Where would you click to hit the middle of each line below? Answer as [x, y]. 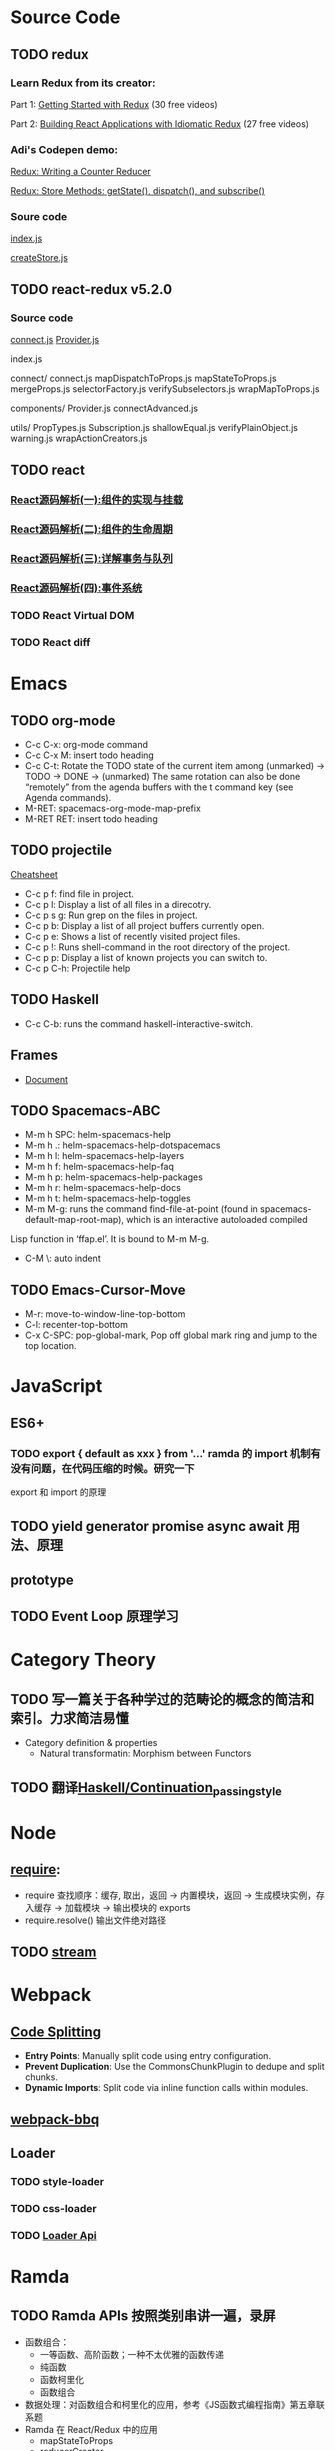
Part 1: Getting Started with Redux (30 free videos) [114, 104]
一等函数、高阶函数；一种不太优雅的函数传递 [132, 2354]
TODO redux [49, 54]
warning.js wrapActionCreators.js [79, 438]
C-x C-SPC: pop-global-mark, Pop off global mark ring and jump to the [171, 1335]
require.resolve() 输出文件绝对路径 [95, 1920]
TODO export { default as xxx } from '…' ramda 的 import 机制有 [166, 1453]
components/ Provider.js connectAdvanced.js [104, 408]
